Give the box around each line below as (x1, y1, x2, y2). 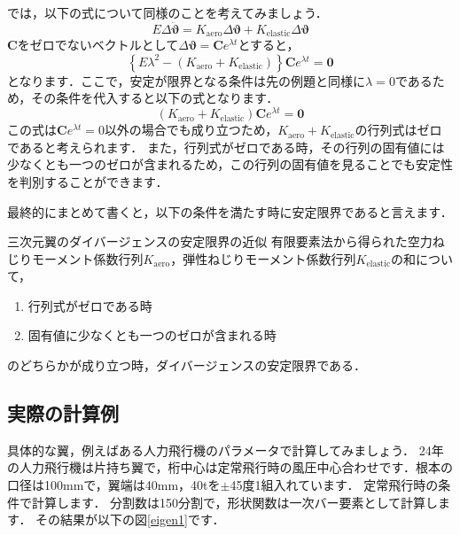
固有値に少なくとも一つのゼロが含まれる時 (27, 326, 277, 345)
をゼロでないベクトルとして (17, 35, 179, 54)
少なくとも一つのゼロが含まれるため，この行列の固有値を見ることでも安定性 (7, 155, 453, 174)
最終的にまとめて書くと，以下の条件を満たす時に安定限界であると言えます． (7, 202, 453, 221)
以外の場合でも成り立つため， (104, 120, 278, 139)
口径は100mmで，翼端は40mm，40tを (7, 476, 221, 494)
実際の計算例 (7, 399, 119, 427)
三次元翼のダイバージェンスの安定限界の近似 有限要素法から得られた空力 (7, 232, 433, 251)
